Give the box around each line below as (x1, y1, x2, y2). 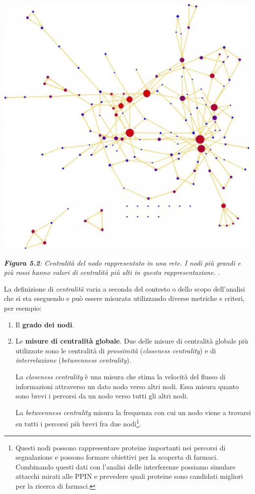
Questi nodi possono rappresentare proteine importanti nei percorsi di (15, 442, 226, 452)
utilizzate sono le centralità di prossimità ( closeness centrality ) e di (15, 345, 216, 355)
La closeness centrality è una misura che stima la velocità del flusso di (15, 371, 226, 381)
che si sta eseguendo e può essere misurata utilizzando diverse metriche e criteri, (4, 293, 245, 303)
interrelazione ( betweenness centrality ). (15, 355, 131, 365)
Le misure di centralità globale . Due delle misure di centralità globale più (15, 336, 248, 346)
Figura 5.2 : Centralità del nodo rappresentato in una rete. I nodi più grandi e (4, 257, 241, 268)
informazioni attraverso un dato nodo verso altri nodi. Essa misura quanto (15, 381, 239, 391)
